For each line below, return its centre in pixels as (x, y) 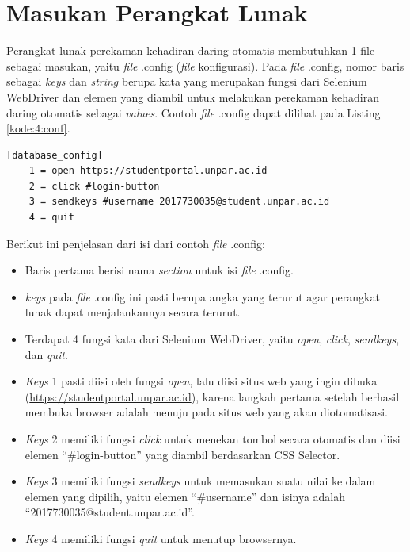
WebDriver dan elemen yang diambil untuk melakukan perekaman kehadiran (193, 96)
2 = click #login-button (94, 186)
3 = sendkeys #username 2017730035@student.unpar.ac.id (179, 202)
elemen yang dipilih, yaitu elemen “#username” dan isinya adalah (185, 496)
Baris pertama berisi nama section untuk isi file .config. (159, 270)
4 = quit (51, 218)
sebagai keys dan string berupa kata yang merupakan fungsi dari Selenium (187, 81)
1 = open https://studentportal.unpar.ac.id (148, 171)
